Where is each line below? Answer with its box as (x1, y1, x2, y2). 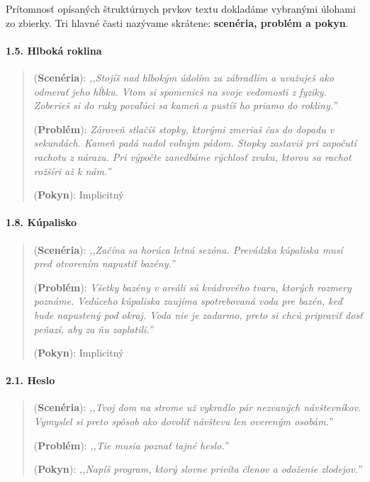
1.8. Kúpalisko (6, 215, 77, 230)
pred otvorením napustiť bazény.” (33, 256, 175, 271)
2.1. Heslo (6, 373, 55, 388)
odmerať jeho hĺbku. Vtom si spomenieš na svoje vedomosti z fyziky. (33, 84, 327, 99)
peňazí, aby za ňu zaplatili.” (33, 321, 153, 336)
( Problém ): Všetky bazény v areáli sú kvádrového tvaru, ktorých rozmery (33, 279, 352, 294)
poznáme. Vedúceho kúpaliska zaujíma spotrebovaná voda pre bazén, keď (33, 293, 342, 308)
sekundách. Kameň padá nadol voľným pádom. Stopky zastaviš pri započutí (33, 135, 357, 150)
